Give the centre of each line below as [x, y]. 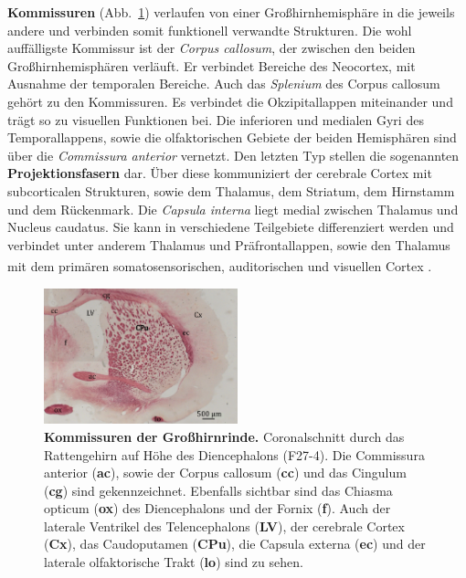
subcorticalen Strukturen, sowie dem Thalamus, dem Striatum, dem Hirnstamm [231, 190]
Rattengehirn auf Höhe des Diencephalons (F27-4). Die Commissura [234, 454]
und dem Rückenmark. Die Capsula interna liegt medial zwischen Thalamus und [233, 209]
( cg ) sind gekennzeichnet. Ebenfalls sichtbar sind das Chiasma [218, 490]
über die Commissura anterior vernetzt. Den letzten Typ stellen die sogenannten [233, 155]
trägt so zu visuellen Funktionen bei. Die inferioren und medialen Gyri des [216, 119]
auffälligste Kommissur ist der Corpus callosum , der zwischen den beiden [212, 48]
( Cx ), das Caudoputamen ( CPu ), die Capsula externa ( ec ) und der [235, 544]
